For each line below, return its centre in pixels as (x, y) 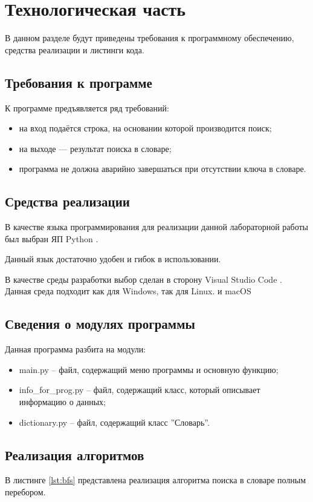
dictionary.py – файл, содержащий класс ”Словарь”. (114, 422)
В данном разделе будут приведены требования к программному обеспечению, (150, 38)
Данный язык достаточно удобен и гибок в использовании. (113, 259)
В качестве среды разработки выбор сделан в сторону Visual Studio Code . (144, 279)
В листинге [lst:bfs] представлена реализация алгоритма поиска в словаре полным (156, 480)
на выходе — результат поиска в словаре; (95, 148)
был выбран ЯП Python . (52, 238)
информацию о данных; (63, 402)
